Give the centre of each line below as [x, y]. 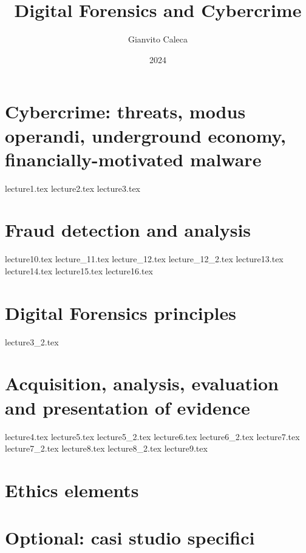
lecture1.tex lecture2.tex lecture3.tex [73, 188]
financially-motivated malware [133, 159]
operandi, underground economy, [145, 135]
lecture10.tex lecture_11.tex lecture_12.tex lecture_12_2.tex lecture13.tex [144, 259]
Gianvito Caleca [158, 39]
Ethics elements [72, 490]
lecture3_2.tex [32, 341]
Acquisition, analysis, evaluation [142, 383]
